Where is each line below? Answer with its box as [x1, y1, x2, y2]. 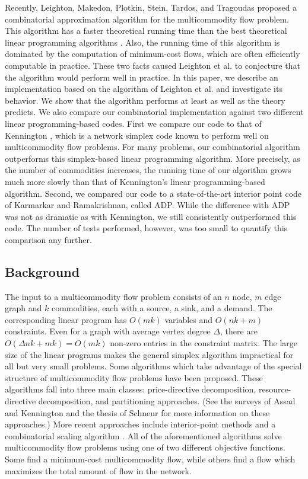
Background [5, 262, 80, 280]
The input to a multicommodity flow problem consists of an [5, 290, 222, 302]
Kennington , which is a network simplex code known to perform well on [5, 129, 269, 141]
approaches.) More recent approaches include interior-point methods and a [5, 418, 276, 430]
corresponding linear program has [5, 313, 127, 325]
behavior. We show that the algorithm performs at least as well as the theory [5, 94, 285, 106]
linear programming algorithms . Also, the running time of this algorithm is [5, 36, 280, 48]
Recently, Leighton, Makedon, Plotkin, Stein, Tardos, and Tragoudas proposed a [5, 1, 297, 13]
